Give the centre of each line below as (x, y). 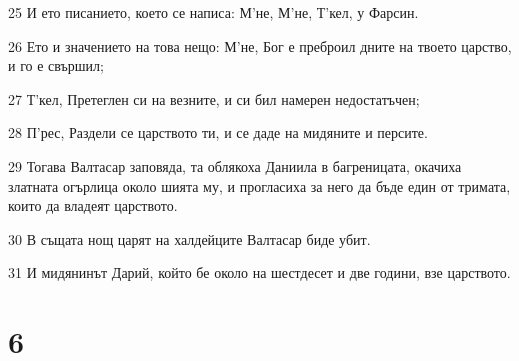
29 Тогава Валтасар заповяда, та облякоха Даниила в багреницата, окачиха (235, 165)
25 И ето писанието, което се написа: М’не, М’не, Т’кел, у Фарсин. (213, 12)
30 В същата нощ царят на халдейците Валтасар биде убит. (189, 238)
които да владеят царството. (93, 205)
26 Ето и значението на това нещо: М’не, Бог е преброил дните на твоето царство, (260, 45)
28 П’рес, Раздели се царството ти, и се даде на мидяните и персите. (218, 132)
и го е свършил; (56, 65)
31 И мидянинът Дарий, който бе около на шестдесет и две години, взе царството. (259, 272)
